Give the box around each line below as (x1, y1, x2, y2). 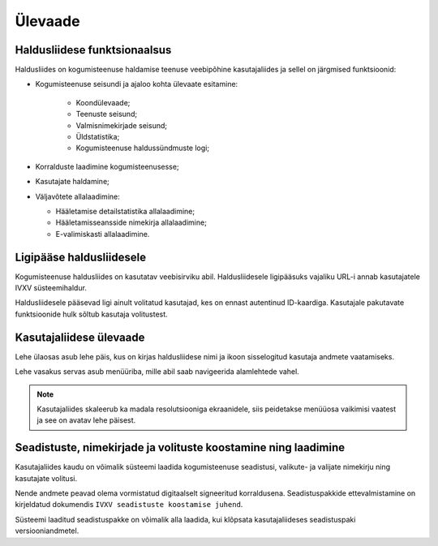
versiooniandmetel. (15, 526, 79, 535)
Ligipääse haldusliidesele (15, 250, 146, 264)
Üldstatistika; (75, 132, 120, 142)
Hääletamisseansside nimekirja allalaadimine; (55, 217, 207, 227)
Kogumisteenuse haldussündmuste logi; (75, 143, 210, 153)
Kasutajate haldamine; (35, 177, 109, 187)
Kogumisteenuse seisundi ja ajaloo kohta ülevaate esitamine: (35, 80, 238, 89)
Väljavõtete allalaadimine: (35, 191, 121, 201)
